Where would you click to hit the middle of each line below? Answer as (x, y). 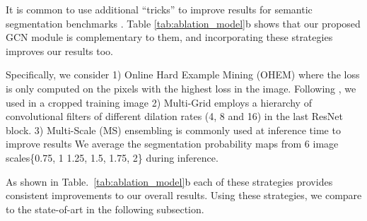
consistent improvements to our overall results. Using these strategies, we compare (184, 195)
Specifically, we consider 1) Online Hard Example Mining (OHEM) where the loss (183, 74)
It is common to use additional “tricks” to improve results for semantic (159, 9)
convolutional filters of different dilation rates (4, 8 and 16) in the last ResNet (175, 116)
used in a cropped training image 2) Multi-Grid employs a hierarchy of (159, 102)
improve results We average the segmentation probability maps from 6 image (172, 144)
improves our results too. (60, 50)
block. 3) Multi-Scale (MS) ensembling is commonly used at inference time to (173, 130)
